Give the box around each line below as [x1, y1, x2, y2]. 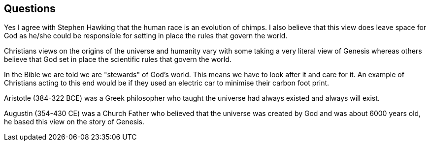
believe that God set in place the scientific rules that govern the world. [4, 55, 232, 64]
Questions [4, 2, 56, 15]
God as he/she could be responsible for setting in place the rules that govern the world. [4, 31, 288, 40]
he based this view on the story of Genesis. [4, 117, 144, 126]
